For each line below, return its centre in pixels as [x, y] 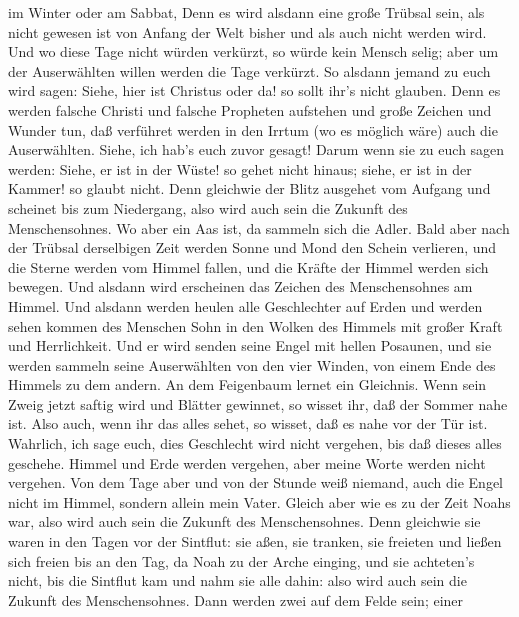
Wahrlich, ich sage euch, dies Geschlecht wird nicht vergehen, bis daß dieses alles [255, 443]
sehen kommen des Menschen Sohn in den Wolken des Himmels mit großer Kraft [255, 325]
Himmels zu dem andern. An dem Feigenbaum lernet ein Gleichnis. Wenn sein [247, 384]
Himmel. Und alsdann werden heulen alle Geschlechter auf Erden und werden [245, 305]
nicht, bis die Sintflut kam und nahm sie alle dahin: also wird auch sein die [237, 580]
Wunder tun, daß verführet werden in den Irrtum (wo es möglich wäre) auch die [253, 129]
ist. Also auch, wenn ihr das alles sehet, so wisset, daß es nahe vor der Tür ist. [248, 423]
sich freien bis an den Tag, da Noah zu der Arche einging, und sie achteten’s [241, 560]
